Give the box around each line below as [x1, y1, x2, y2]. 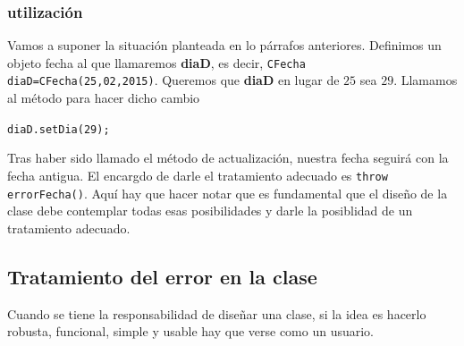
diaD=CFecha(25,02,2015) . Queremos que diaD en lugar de [7, 71, 340, 89]
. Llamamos [393, 71, 458, 89]
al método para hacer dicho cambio [7, 89, 200, 107]
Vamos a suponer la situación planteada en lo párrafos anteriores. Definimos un [7, 36, 442, 55]
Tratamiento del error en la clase [7, 262, 317, 290]
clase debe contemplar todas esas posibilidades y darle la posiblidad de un [7, 201, 413, 220]
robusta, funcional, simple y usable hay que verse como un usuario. [7, 322, 375, 341]
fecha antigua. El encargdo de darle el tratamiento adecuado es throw [7, 165, 388, 184]
